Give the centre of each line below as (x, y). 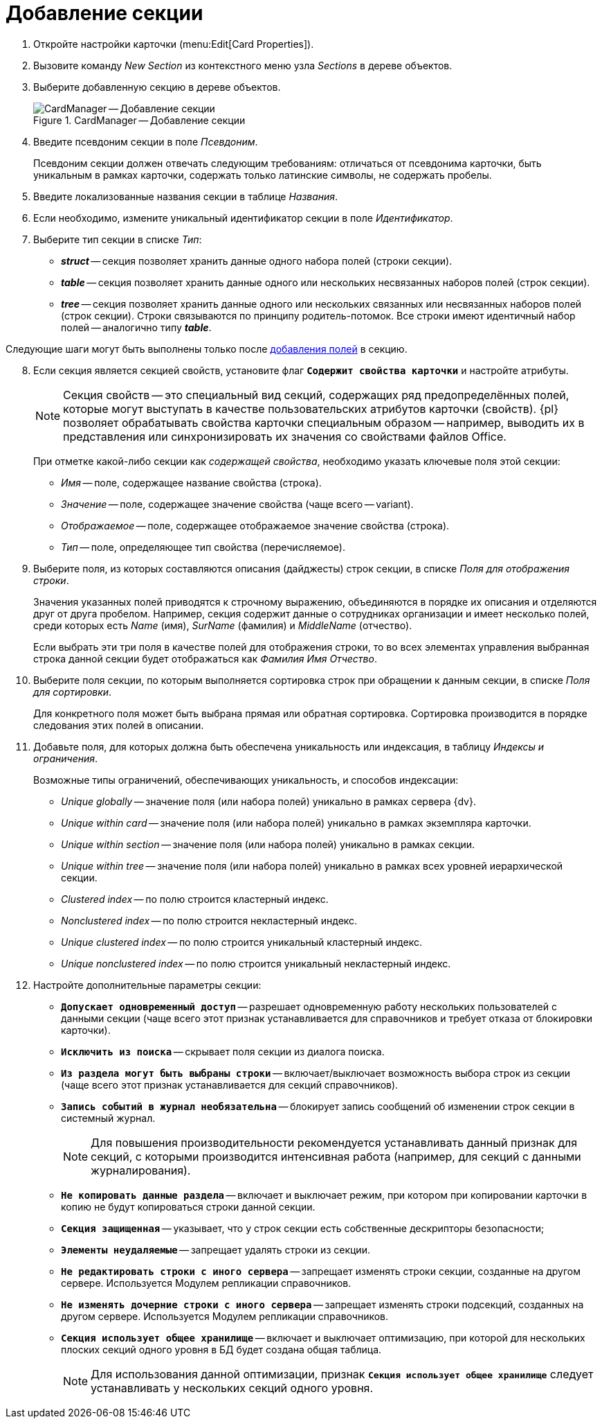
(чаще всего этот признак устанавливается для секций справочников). (230, 1084)
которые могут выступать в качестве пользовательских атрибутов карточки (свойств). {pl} (311, 408)
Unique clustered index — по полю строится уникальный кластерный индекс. (241, 942)
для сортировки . (73, 692)
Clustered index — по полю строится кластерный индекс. (195, 899)
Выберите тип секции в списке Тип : (118, 239)
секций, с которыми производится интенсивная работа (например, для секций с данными (336, 1156)
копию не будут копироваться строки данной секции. (188, 1206)
